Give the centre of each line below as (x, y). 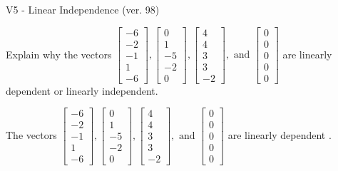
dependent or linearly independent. (82, 90)
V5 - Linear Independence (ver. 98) (83, 9)
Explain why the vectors (59, 54)
